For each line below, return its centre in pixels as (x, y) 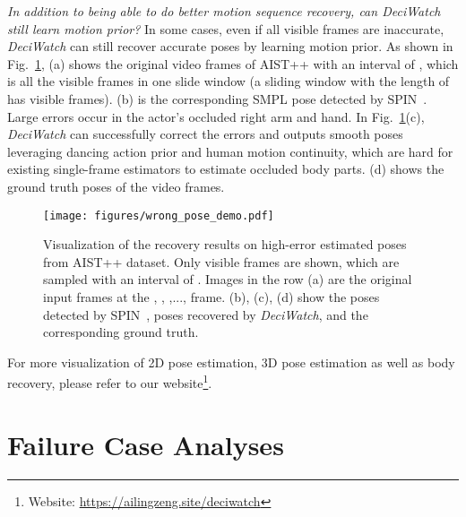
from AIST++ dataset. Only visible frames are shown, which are (221, 261)
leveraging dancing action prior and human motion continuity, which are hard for (230, 151)
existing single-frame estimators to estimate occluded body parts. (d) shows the (226, 169)
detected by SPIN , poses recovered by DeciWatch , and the (206, 314)
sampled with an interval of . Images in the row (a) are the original (228, 279)
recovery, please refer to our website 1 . (110, 381)
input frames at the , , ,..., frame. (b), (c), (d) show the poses (211, 296)
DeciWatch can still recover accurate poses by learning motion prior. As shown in (230, 46)
